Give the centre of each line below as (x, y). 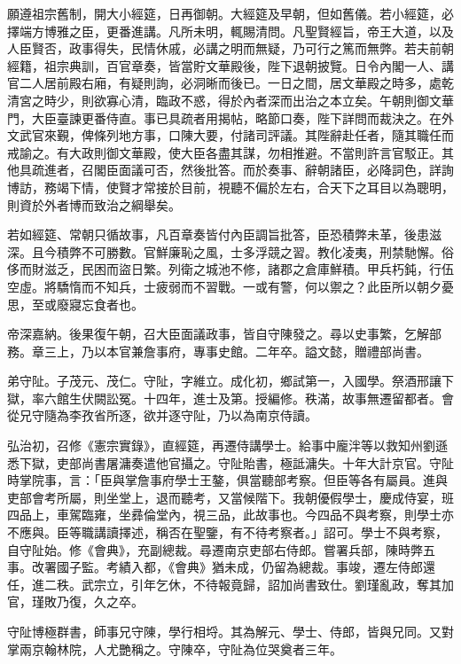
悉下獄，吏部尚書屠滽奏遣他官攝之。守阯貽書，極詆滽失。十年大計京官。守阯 (230, 462)
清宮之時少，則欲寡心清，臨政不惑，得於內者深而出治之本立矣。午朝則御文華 (230, 100)
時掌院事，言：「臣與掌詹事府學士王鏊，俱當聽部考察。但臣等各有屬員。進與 (227, 480)
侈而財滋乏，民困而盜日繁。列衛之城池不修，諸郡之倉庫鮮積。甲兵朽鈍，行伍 (230, 269)
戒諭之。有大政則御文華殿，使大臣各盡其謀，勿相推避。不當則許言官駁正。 (224, 152)
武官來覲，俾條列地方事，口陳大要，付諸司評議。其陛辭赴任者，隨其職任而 (236, 135)
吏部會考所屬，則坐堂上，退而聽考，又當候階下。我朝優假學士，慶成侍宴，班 (230, 497)
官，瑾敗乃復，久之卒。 (75, 602)
